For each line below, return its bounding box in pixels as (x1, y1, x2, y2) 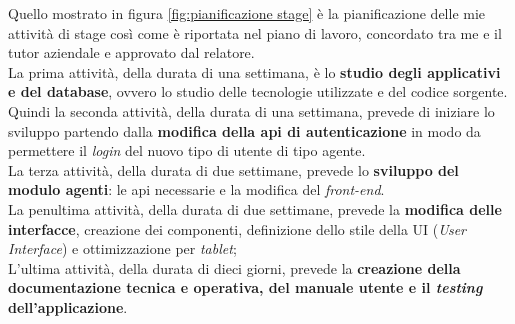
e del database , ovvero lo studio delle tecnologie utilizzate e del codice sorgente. (8, 81, 508, 102)
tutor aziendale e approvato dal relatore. (8, 42, 255, 63)
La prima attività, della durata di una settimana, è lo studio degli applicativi (8, 61, 501, 82)
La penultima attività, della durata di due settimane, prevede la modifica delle (8, 198, 502, 219)
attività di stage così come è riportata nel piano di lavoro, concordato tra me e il (8, 22, 502, 43)
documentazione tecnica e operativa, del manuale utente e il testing (8, 277, 483, 298)
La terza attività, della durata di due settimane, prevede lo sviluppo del (8, 159, 459, 180)
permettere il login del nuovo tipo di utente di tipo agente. (8, 140, 366, 161)
